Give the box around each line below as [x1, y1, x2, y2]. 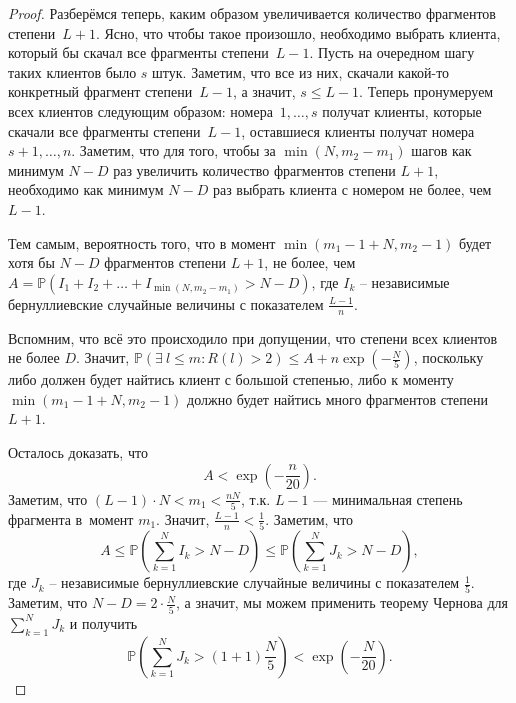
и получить [69, 612, 138, 633]
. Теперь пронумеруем [359, 81, 494, 102]
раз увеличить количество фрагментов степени [113, 159, 396, 180]
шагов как [411, 140, 472, 161]
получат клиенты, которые [322, 100, 482, 121]
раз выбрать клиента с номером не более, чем [212, 179, 492, 200]
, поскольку [413, 347, 484, 368]
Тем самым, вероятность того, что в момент [8, 232, 276, 253]
